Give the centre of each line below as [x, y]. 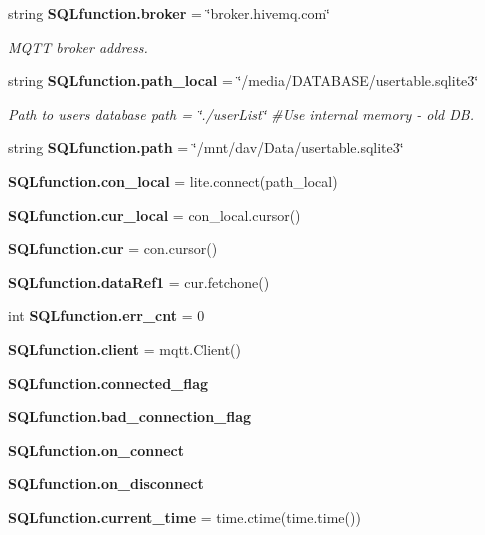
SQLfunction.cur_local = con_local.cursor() [154, 214]
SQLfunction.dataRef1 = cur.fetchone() [139, 281]
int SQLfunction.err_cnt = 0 [106, 315]
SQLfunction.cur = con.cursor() [113, 248]
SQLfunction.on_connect [96, 449]
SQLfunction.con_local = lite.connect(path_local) [173, 180]
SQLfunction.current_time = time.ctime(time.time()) [184, 516]
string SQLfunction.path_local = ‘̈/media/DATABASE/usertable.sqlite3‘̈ [243, 80]
